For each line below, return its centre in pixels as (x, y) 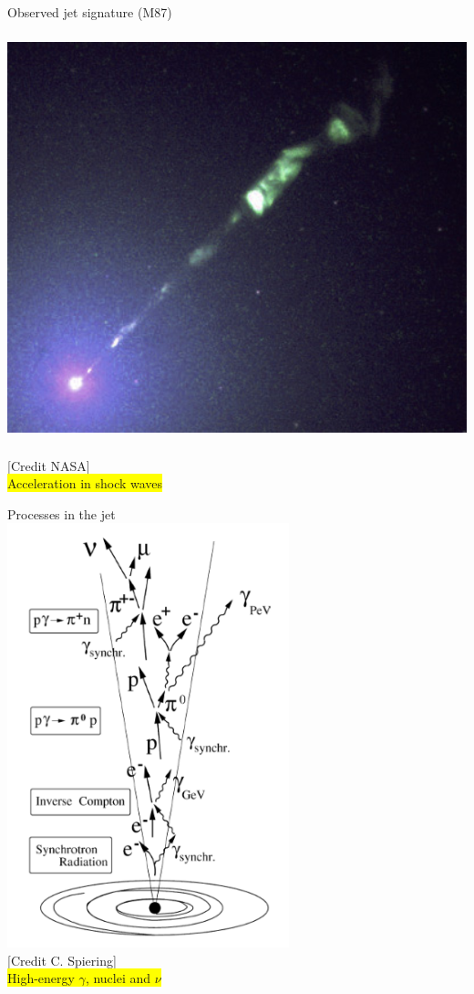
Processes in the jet (62, 513)
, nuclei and (118, 978)
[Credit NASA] (49, 465)
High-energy (41, 978)
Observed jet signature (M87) (90, 12)
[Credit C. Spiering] (62, 960)
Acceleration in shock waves (85, 483)
